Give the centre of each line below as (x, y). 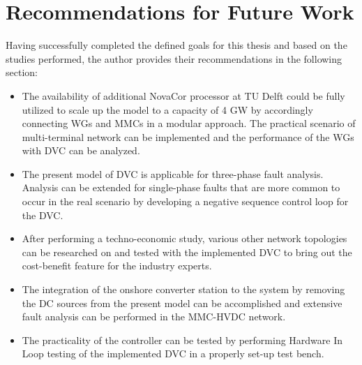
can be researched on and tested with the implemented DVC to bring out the (187, 252)
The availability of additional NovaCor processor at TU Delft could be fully (183, 95)
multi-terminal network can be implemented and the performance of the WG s (188, 136)
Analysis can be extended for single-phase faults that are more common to (181, 187)
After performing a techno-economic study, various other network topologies (184, 238)
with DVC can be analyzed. (81, 150)
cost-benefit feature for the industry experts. (117, 266)
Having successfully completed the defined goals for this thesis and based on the (176, 45)
